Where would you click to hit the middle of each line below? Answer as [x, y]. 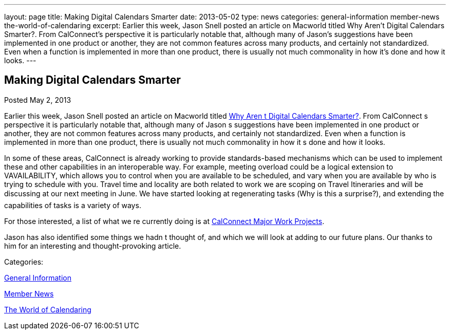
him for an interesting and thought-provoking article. [93, 246]
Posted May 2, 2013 [38, 100]
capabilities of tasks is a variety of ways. [73, 205]
